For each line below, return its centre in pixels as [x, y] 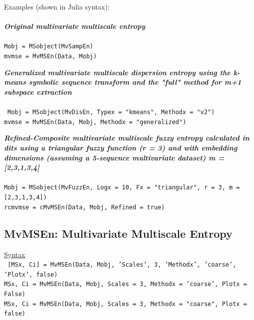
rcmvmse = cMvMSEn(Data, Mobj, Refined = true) [85, 207]
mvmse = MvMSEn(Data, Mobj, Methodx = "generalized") [95, 122]
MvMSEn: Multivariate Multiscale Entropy [118, 233]
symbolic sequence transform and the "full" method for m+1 [135, 82]
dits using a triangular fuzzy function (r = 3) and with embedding [121, 147]
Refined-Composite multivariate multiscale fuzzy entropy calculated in [127, 138]
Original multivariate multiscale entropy [75, 26]
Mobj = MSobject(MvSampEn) [49, 47]
